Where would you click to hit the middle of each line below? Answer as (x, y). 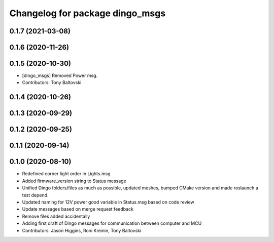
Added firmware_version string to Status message (74, 181)
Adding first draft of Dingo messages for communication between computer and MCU (112, 223)
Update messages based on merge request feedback (78, 209)
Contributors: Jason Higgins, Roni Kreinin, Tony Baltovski (82, 230)
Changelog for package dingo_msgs (88, 13)
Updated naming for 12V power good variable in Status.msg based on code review (108, 202)
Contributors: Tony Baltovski (52, 83)
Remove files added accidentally (56, 216)
